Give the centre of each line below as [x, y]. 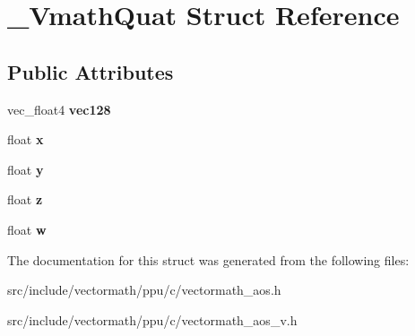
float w [27, 229]
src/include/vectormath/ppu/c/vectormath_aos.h [144, 290]
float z [25, 199]
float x [26, 139]
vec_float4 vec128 [59, 109]
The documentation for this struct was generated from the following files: [208, 259]
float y [26, 169]
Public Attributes [91, 71]
